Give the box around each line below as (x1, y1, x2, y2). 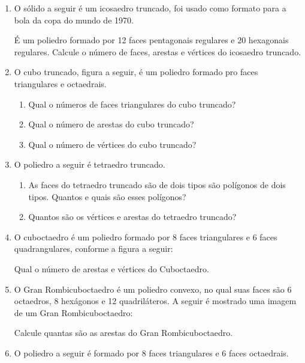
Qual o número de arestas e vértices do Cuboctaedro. (14, 262, 209, 275)
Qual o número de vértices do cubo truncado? (28, 138, 197, 150)
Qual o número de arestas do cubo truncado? (28, 118, 194, 130)
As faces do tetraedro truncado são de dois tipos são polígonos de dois (28, 178, 286, 191)
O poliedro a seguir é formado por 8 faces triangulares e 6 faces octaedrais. (14, 346, 289, 359)
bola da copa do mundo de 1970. (14, 13, 134, 26)
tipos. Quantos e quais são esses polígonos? (28, 190, 186, 203)
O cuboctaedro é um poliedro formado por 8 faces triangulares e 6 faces (14, 230, 277, 243)
